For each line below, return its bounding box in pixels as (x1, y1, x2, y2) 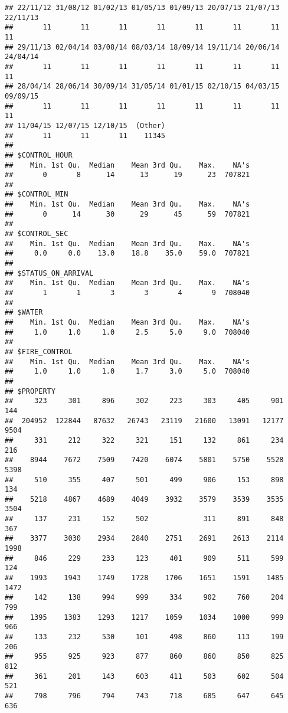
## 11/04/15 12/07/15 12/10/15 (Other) (5, 121, 166, 130)
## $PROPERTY (5, 387, 55, 395)
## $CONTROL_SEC (5, 230, 68, 238)
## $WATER (5, 308, 43, 317)
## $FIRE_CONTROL (5, 347, 73, 356)
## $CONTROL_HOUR (5, 151, 73, 159)
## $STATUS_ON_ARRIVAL (5, 269, 94, 277)
